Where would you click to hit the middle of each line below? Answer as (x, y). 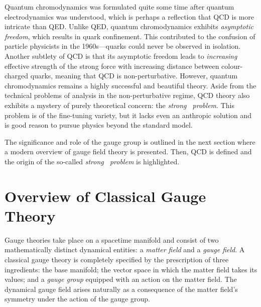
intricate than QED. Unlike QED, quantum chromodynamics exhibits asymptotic (129, 26)
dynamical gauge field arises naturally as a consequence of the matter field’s (121, 289)
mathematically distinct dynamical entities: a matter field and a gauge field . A (125, 249)
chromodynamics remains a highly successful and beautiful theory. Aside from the (130, 85)
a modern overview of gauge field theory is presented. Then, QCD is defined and (128, 151)
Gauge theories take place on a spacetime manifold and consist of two (112, 239)
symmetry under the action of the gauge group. (77, 299)
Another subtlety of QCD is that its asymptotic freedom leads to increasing (121, 56)
